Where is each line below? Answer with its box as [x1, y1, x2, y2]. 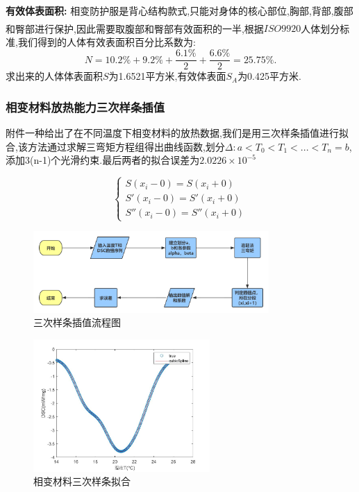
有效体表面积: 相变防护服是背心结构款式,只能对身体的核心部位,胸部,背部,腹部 [6, 3, 353, 17]
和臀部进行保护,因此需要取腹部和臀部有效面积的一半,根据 [6, 21, 264, 35]
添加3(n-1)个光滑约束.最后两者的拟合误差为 [6, 153, 200, 167]
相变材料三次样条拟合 [33, 474, 131, 489]
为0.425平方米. [237, 69, 301, 83]
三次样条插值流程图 [33, 315, 121, 330]
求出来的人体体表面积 [6, 69, 103, 83]
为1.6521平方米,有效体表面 [108, 69, 226, 83]
